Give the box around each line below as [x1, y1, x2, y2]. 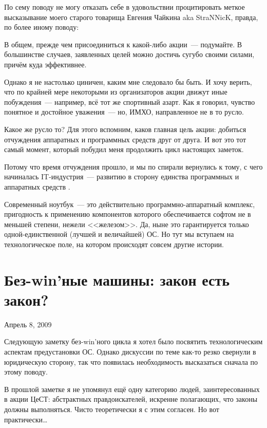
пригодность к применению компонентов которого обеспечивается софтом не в [4, 209, 251, 219]
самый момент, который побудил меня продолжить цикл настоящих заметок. [4, 144, 244, 155]
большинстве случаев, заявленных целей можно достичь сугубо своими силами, [4, 49, 255, 60]
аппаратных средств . [4, 181, 70, 192]
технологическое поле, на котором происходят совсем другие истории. [4, 238, 224, 249]
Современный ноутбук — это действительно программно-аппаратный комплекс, [4, 198, 255, 209]
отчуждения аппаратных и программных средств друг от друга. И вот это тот [4, 134, 246, 144]
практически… [4, 414, 48, 424]
